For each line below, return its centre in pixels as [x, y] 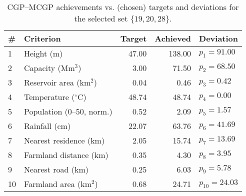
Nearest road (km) [56, 169]
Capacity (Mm [49, 68]
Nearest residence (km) [64, 140]
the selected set [101, 18]
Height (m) [43, 53]
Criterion [42, 38]
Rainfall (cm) [47, 126]
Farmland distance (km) [66, 155]
